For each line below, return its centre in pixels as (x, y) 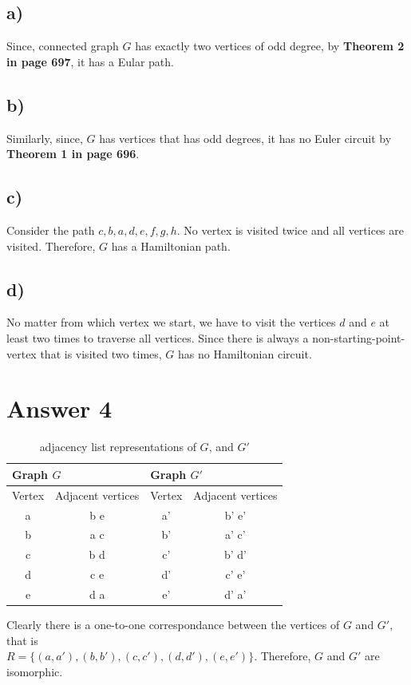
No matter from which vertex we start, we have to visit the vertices (171, 322)
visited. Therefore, (51, 245)
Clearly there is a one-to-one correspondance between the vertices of (173, 625)
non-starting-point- (359, 337)
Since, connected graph (63, 46)
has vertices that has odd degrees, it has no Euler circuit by (245, 138)
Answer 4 (59, 408)
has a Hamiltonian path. (171, 245)
